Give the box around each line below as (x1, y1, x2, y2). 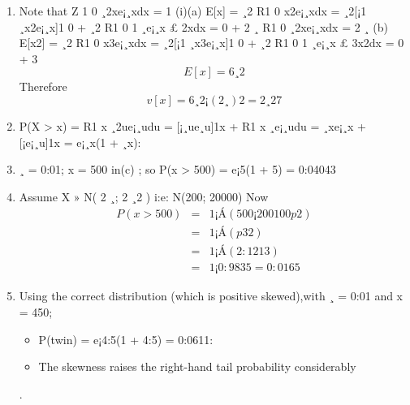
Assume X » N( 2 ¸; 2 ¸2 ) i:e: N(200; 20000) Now (19, 187, 269, 205)
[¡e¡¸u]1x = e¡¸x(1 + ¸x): (19, 133, 141, 150)
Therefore (19, 78, 67, 95)
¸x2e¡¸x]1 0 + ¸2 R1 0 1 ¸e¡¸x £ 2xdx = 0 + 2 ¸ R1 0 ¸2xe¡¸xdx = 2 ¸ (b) (19, 18, 388, 35)
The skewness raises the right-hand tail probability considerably (38, 358, 356, 375)
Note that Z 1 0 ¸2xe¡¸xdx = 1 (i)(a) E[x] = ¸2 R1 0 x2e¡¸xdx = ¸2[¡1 (19, 2, 367, 19)
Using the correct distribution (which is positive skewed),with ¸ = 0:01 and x (19, 287, 404, 304)
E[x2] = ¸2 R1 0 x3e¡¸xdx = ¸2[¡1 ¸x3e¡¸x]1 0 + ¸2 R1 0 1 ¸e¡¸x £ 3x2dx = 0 (19, 34, 404, 51)
